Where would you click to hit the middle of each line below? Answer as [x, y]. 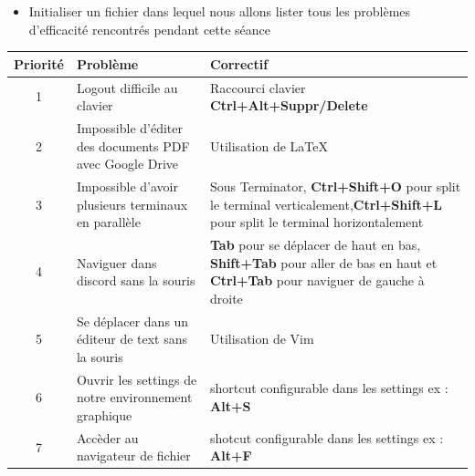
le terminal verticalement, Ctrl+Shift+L [327, 204]
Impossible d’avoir [127, 186]
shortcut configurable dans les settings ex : [329, 388]
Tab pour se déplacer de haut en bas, [316, 245]
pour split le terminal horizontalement [317, 222]
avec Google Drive [127, 164]
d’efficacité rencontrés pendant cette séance [150, 29]
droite [227, 298]
